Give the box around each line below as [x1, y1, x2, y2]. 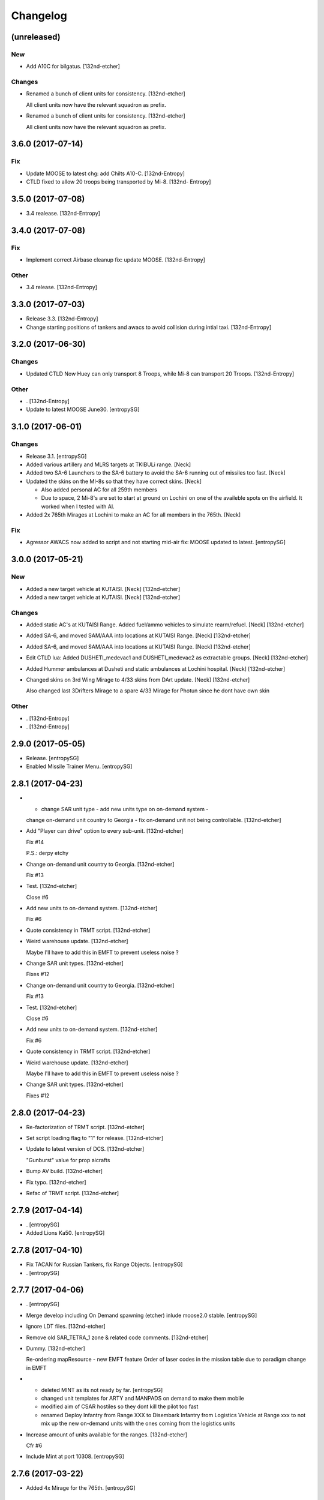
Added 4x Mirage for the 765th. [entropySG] [26, 1484, 136, 1492]
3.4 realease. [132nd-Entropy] [26, 210, 100, 217]
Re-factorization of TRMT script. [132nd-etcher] [26, 1123, 145, 1130]
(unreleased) [11, 32, 61, 42]
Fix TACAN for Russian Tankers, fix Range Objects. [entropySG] [26, 1261, 183, 1268]
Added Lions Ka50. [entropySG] [26, 1229, 105, 1237]
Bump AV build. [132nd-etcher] [26, 1168, 103, 1175]
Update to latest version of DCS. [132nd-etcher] [26, 1145, 145, 1153]
